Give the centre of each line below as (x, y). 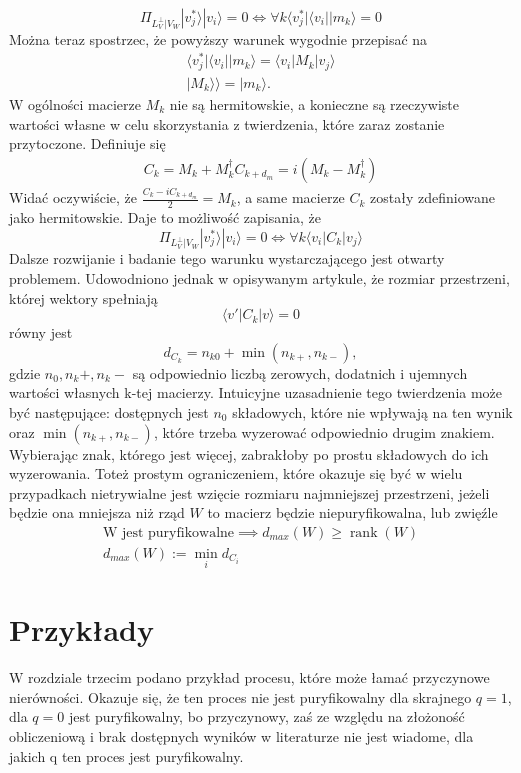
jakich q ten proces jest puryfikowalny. (126, 755)
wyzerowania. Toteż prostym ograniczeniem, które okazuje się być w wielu (236, 473)
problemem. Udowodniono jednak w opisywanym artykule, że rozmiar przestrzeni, (259, 277)
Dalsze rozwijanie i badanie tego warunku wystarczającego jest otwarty (227, 258)
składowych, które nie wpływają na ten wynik (372, 411)
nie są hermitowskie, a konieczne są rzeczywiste (314, 103)
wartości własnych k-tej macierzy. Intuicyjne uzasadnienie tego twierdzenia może (256, 392)
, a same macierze (290, 197)
